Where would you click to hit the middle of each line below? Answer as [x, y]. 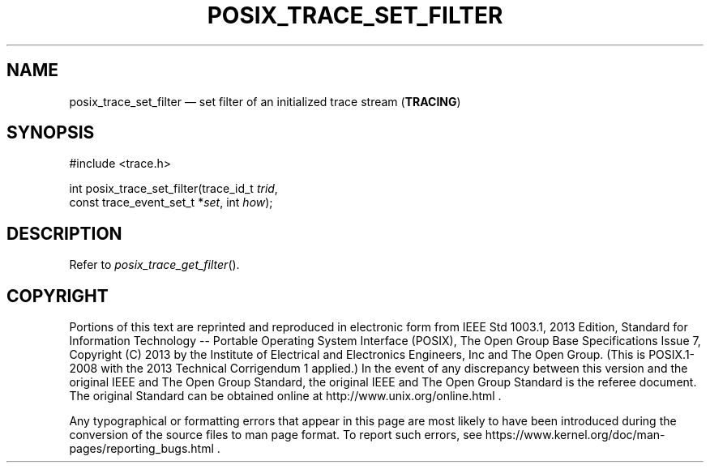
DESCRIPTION [64, 233]
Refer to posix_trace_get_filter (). [154, 265]
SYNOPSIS [51, 133]
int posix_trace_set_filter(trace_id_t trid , [173, 189]
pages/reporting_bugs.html [141, 449]
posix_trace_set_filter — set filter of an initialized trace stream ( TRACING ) [265, 101]
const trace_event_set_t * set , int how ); [171, 203]
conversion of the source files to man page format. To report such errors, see [276, 435]
